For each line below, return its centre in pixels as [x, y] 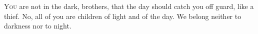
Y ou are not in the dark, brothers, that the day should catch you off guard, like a [129, 6]
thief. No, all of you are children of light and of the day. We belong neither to [123, 16]
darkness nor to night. [38, 26]
